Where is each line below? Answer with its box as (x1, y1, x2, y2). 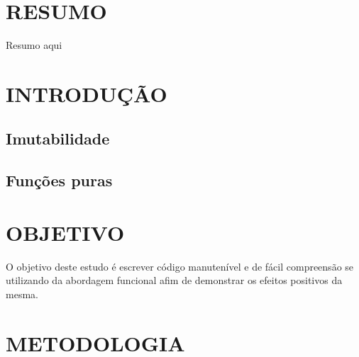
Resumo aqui (6, 38, 62, 52)
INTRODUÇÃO (6, 79, 167, 108)
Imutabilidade (6, 127, 110, 149)
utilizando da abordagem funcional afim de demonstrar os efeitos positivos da (6, 273, 343, 288)
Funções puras (6, 169, 113, 191)
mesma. (6, 286, 38, 301)
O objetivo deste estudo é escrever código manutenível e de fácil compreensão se (6, 259, 354, 273)
